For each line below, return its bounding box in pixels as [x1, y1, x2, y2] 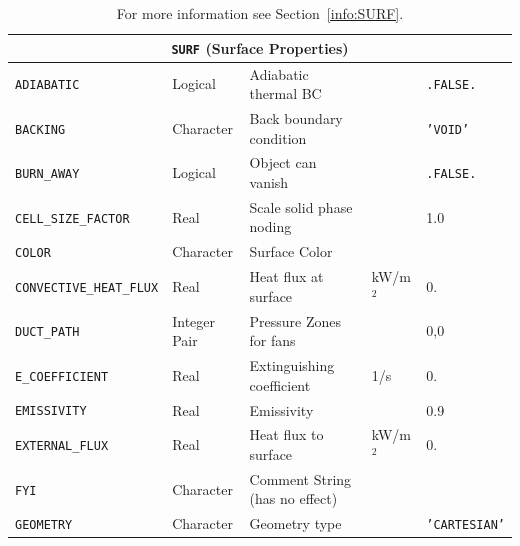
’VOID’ [426, 122, 470, 137]
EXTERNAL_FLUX [15, 439, 109, 454]
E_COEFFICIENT [15, 369, 109, 384]
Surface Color [249, 241, 333, 262]
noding [249, 216, 292, 237]
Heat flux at [249, 266, 324, 287]
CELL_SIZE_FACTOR [15, 211, 130, 226]
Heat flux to [249, 424, 324, 445]
